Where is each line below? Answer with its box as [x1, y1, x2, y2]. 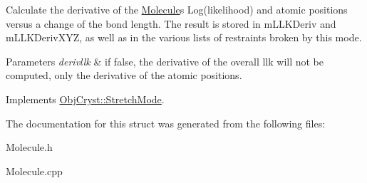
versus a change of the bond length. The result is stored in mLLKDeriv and [6, 16, 336, 31]
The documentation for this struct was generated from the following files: [6, 115, 326, 130]
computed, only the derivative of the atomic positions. [6, 68, 242, 83]
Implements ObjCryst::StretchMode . [6, 91, 165, 106]
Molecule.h [6, 140, 53, 155]
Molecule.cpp [6, 163, 63, 178]
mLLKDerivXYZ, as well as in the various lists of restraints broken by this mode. [6, 30, 362, 45]
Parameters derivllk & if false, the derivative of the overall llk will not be [6, 53, 324, 68]
